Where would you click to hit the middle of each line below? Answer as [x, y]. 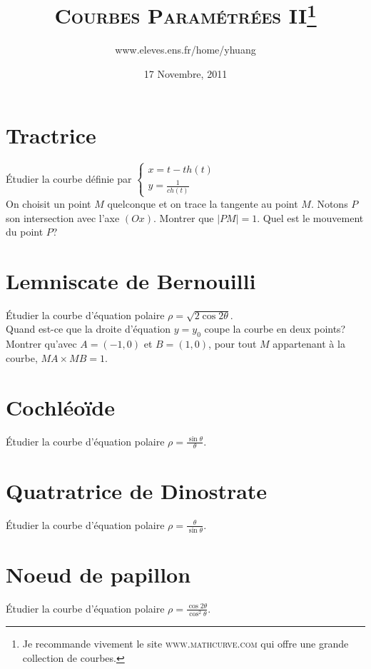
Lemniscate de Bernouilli [131, 280]
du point [25, 232]
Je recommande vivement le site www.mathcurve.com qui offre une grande [185, 644]
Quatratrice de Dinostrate [137, 490]
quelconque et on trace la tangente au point [203, 203]
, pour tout [233, 344]
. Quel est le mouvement [310, 217]
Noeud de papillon [98, 574]
